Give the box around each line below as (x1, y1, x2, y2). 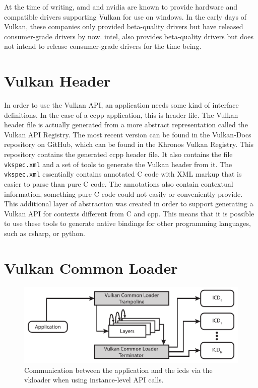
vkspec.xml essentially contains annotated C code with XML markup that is (4, 169, 242, 179)
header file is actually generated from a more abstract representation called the (4, 119, 248, 130)
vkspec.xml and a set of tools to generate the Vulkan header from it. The (4, 159, 232, 169)
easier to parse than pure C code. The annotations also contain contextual (4, 178, 233, 189)
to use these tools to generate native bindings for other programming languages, (4, 218, 251, 228)
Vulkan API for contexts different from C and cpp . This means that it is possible (4, 208, 254, 218)
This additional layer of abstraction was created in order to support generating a (4, 198, 253, 209)
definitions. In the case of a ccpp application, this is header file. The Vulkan (4, 109, 238, 120)
